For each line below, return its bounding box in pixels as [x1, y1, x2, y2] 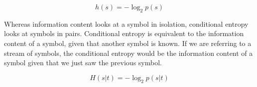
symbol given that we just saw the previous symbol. [4, 57, 162, 68]
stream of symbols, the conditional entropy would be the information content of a [4, 47, 253, 58]
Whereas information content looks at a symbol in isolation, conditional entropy [4, 18, 249, 29]
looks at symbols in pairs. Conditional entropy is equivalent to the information [4, 28, 244, 39]
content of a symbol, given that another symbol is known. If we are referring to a [4, 38, 252, 48]
